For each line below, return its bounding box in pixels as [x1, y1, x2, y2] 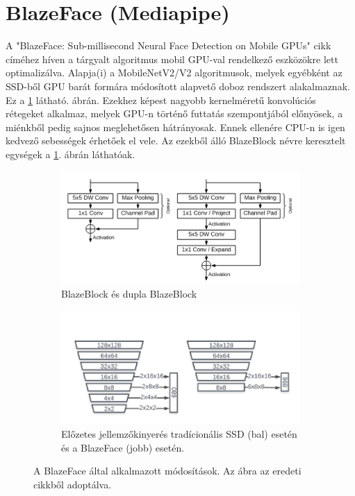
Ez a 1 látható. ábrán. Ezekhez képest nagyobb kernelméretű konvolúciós [6, 92, 316, 107]
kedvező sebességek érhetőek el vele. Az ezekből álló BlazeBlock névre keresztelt [6, 133, 346, 148]
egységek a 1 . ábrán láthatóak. [6, 146, 135, 161]
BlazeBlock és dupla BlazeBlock [61, 287, 197, 301]
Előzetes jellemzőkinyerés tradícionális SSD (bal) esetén [61, 426, 297, 441]
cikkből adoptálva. [33, 477, 112, 491]
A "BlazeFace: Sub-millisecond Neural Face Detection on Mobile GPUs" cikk [6, 38, 331, 53]
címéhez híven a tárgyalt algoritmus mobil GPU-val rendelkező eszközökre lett [6, 51, 338, 66]
